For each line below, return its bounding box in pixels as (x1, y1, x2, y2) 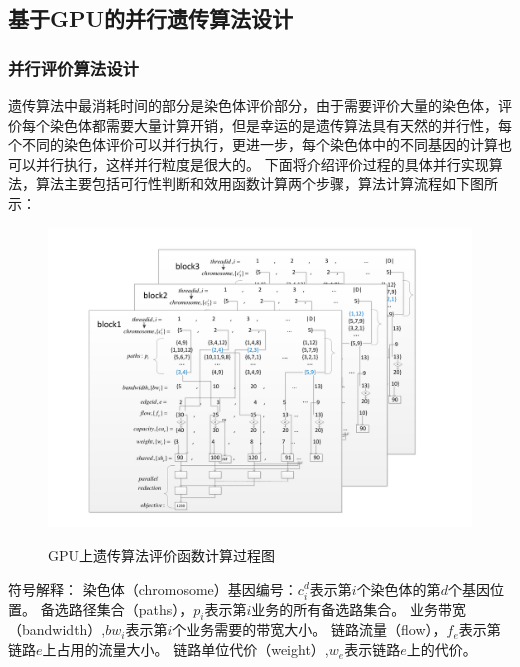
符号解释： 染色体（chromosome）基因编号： (8, 578, 298, 599)
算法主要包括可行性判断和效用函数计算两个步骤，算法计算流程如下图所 (35, 173, 498, 194)
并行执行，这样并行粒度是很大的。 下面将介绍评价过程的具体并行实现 (35, 153, 489, 174)
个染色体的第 (356, 578, 441, 599)
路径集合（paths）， (68, 598, 194, 619)
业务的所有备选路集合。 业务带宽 (251, 598, 466, 619)
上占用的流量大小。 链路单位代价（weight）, (42, 639, 329, 660)
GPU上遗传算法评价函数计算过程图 (48, 544, 276, 565)
